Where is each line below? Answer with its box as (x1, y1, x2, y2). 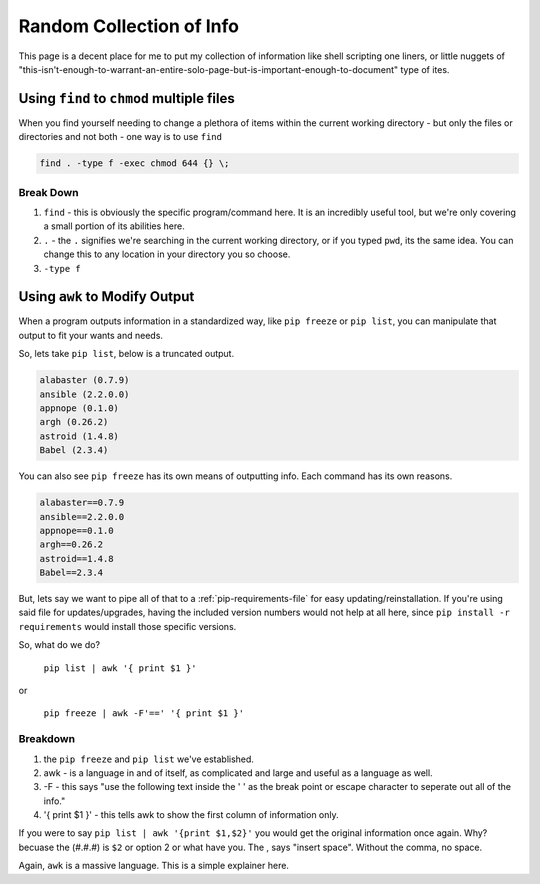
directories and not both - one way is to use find (18, 131, 222, 143)
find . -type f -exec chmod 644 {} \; (39, 158, 230, 169)
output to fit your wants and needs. (18, 329, 164, 341)
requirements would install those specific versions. (18, 620, 237, 632)
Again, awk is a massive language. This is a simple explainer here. (18, 860, 290, 872)
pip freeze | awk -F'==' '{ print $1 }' (43, 708, 245, 719)
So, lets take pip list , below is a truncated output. (18, 348, 235, 360)
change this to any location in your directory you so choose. (43, 248, 291, 260)
